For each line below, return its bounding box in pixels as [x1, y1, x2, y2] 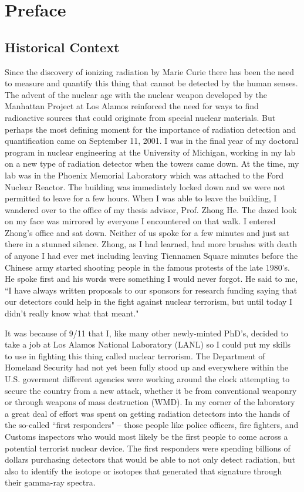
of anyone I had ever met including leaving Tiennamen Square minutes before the [5, 250, 298, 262]
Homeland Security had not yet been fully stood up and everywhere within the [5, 361, 288, 373]
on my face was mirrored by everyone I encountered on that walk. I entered [5, 215, 276, 227]
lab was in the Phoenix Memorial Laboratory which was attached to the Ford [5, 169, 283, 181]
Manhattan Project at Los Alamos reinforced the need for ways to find [5, 100, 259, 112]
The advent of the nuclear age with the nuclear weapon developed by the [5, 88, 267, 100]
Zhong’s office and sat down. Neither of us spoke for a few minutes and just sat [5, 226, 290, 238]
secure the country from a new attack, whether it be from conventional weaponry [5, 384, 297, 396]
